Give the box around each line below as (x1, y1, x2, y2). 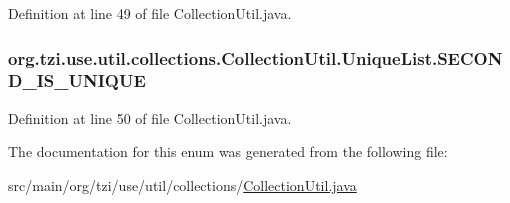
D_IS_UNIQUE (8, 68, 146, 93)
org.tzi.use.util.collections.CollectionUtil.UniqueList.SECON (8, 45, 503, 70)
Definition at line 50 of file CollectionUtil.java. (8, 107, 292, 128)
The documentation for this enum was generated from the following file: (8, 141, 448, 162)
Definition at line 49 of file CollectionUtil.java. (8, 3, 292, 23)
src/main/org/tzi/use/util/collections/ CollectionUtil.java (8, 174, 357, 195)
